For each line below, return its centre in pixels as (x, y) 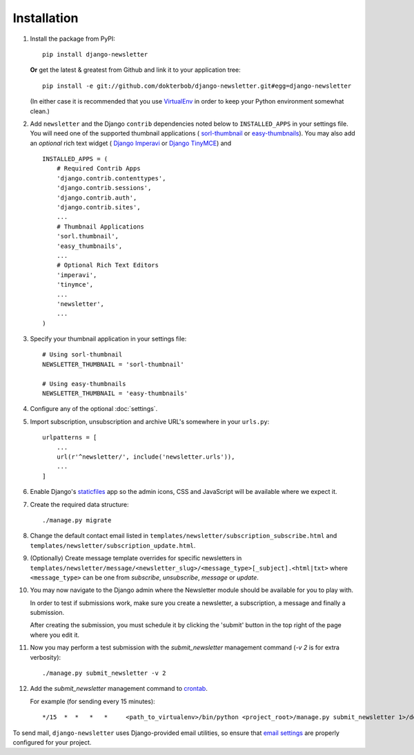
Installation (46, 18)
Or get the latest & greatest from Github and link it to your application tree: (135, 70)
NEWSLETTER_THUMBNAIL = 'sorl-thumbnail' (113, 364)
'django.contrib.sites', (98, 208)
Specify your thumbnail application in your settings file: (108, 339)
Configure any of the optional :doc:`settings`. (94, 409)
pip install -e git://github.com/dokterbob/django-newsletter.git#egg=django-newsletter (197, 86)
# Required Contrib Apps (98, 169)
